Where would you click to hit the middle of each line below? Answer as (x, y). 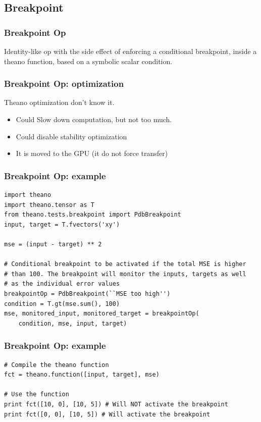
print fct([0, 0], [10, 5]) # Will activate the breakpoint (107, 414)
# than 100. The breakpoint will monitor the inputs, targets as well (125, 274)
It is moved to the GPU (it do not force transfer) (92, 153)
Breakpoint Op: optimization (64, 84)
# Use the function (37, 394)
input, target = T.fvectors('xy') (62, 224)
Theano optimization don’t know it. (59, 102)
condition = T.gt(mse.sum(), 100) (62, 304)
